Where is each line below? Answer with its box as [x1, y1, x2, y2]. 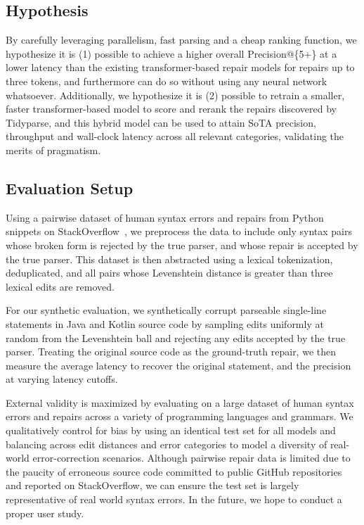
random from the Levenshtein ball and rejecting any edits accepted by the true [6, 330, 346, 345]
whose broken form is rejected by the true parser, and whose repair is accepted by [6, 237, 358, 252]
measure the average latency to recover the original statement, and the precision [6, 358, 351, 372]
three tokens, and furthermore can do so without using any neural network [6, 73, 327, 88]
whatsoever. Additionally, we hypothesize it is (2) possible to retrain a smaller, [6, 87, 345, 102]
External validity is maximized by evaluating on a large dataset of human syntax [6, 395, 354, 410]
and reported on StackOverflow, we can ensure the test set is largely [6, 478, 299, 493]
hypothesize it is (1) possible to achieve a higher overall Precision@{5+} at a [6, 46, 337, 61]
